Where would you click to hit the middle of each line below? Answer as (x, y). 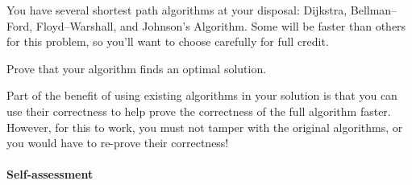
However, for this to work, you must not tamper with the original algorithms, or (205, 127)
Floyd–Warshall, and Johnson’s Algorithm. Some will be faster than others (221, 25)
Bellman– (374, 10)
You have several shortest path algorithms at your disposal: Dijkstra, (177, 10)
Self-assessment (50, 174)
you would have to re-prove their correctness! (118, 143)
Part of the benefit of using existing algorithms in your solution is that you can (202, 95)
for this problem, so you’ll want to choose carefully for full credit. (168, 41)
